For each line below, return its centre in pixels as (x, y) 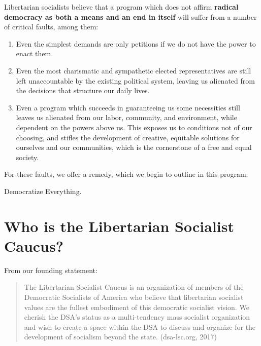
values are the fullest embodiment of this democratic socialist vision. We (137, 307)
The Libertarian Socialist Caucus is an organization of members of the (134, 287)
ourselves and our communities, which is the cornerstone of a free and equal (134, 147)
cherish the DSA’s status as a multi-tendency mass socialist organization (137, 317)
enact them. (35, 53)
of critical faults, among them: (51, 27)
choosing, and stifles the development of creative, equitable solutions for (128, 137)
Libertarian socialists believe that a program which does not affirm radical (121, 7)
